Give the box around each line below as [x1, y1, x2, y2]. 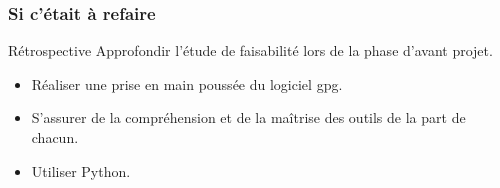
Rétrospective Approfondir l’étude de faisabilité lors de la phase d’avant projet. [8, 40, 493, 61]
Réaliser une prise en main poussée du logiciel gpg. [31, 73, 343, 94]
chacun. [31, 127, 79, 147]
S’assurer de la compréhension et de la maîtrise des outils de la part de [31, 107, 466, 128]
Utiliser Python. [31, 160, 131, 181]
